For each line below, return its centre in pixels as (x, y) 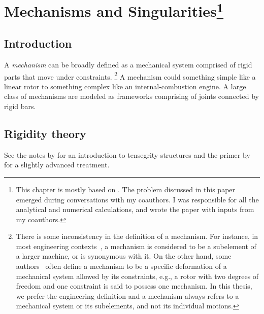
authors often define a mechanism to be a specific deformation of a (121, 266)
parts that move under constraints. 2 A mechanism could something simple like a (130, 76)
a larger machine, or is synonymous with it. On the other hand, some (124, 256)
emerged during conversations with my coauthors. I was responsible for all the (137, 199)
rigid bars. (20, 106)
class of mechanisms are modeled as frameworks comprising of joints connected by (131, 96)
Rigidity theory (45, 133)
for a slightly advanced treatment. (57, 165)
